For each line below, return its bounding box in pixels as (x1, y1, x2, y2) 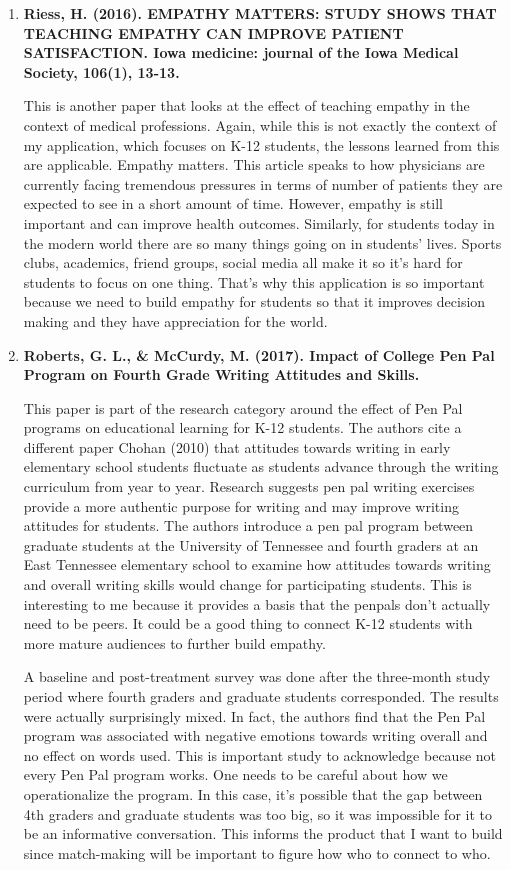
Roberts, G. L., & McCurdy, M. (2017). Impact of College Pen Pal (23, 344, 495, 365)
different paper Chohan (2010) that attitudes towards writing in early (23, 436, 451, 457)
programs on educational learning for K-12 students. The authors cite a (23, 417, 462, 438)
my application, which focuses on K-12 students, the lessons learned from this (23, 134, 500, 155)
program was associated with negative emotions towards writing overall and (23, 725, 488, 746)
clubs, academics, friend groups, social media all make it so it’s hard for (23, 252, 463, 273)
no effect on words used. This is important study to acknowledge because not (23, 744, 497, 765)
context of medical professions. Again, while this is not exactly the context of (23, 114, 497, 135)
